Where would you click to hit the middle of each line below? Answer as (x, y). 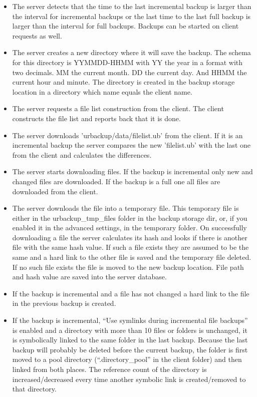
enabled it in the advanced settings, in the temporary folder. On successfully (130, 228)
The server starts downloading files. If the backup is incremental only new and (133, 171)
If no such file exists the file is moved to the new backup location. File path (128, 267)
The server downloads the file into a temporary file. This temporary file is (125, 208)
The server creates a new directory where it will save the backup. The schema (132, 52)
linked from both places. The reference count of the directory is (109, 369)
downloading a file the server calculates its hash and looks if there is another (130, 237)
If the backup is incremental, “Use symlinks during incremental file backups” (130, 320)
